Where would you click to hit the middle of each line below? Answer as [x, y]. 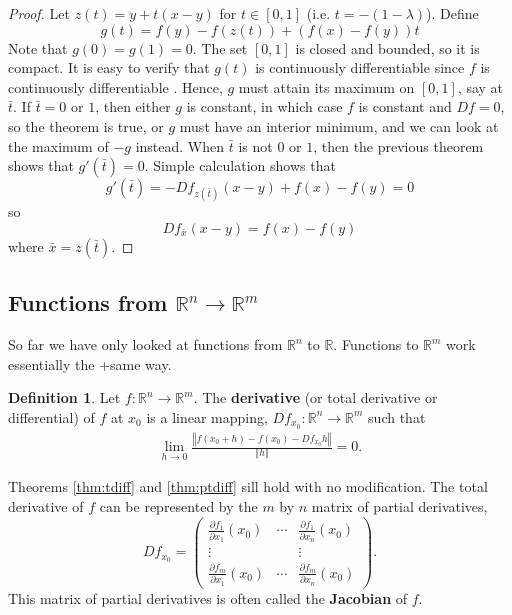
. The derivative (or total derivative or [315, 397]
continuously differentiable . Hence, [115, 86]
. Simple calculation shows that [240, 165]
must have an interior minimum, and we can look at [339, 125]
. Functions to [376, 344]
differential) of [51, 416]
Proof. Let [39, 13]
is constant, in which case [264, 106]
